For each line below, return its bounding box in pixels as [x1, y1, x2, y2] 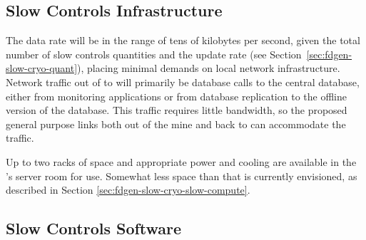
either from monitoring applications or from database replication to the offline [6, 88, 347, 103]
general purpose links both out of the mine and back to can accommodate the [6, 116, 346, 131]
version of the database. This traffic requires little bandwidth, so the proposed [6, 103, 347, 118]
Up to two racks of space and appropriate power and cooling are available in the [6, 154, 357, 169]
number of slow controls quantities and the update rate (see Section [6, 46, 302, 61]
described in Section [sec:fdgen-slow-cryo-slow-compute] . [6, 182, 250, 197]
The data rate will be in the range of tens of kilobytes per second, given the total [6, 33, 360, 48]
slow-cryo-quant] [6, 61, 78, 75]
